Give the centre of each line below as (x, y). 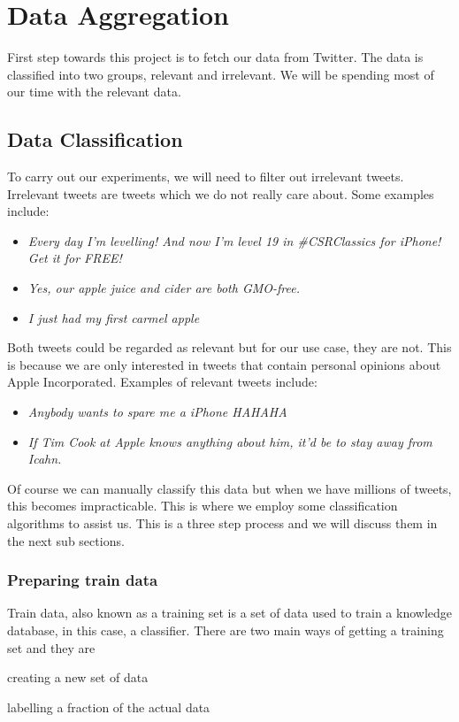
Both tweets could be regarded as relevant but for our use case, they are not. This (229, 347)
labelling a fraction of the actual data (109, 707)
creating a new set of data (78, 677)
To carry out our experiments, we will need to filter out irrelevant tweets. (206, 177)
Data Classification (95, 139)
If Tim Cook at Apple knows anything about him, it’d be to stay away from (230, 441)
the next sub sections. (66, 540)
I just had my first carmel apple (114, 317)
